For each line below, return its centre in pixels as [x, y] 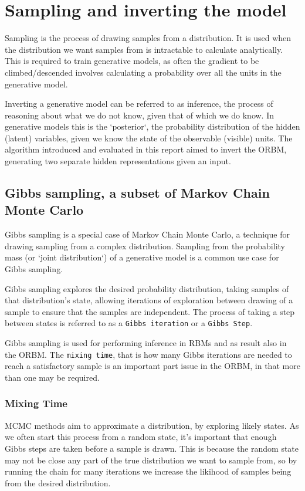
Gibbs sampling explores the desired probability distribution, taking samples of [147, 288]
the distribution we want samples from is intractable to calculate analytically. [144, 49]
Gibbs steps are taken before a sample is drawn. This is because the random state [152, 448]
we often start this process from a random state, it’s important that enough [141, 437]
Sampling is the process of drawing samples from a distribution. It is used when [148, 38]
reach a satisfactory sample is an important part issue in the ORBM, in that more [152, 366]
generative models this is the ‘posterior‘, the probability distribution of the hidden [152, 126]
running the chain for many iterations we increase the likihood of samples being [148, 471]
